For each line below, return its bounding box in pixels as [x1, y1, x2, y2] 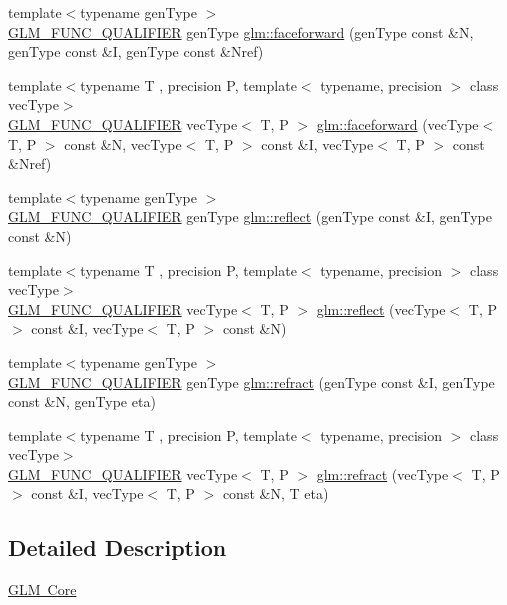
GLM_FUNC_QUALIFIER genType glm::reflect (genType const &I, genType [8, 206, 493, 227]
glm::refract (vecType [316, 463, 449, 484]
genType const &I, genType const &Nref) [8, 41, 264, 62]
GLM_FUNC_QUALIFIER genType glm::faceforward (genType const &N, [8, 21, 474, 42]
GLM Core [8, 579, 77, 600]
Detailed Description [8, 532, 227, 563]
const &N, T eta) [222, 483, 329, 504]
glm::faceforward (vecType [316, 113, 479, 134]
